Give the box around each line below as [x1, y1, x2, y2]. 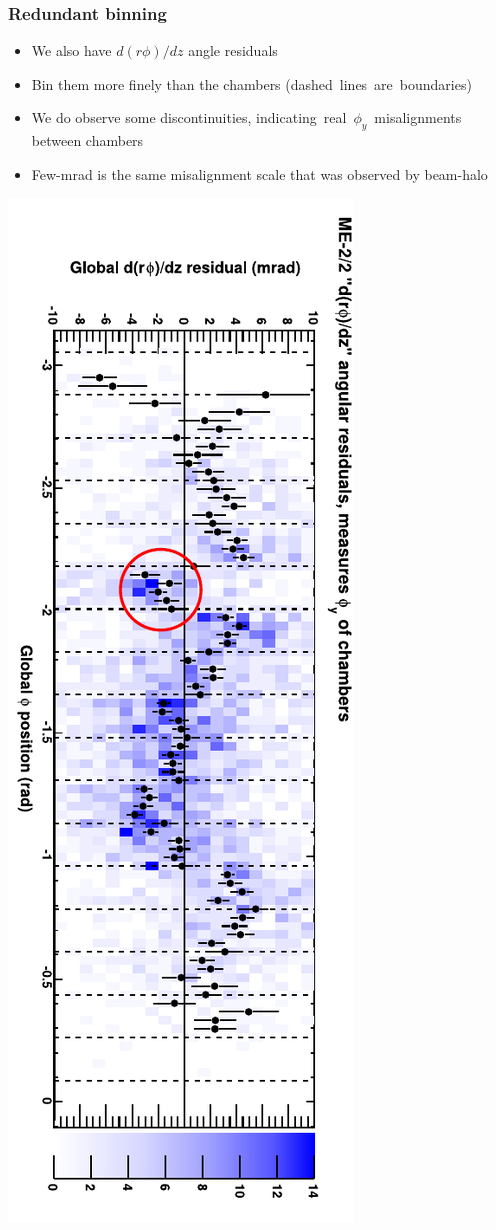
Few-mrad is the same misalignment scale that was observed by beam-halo [31, 163, 488, 184]
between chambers [31, 130, 144, 151]
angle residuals [188, 40, 278, 61]
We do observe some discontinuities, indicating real [31, 107, 347, 128]
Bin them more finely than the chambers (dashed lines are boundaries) [31, 73, 472, 94]
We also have [31, 40, 112, 61]
